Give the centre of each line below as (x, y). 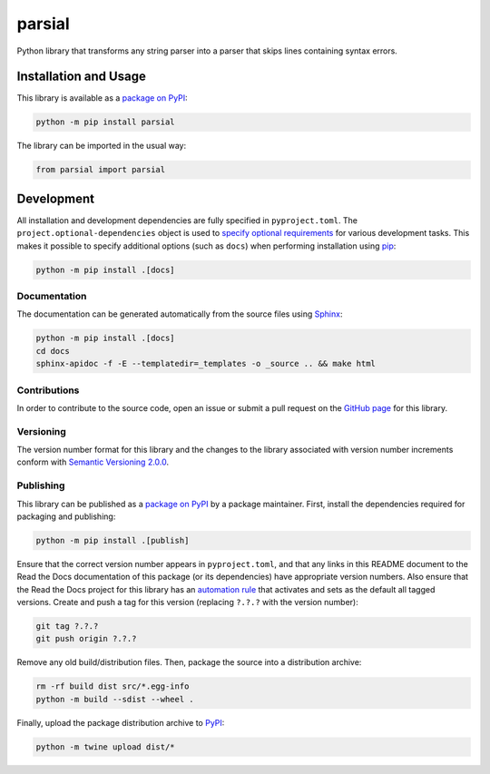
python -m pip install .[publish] (113, 540)
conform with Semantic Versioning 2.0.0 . (93, 462)
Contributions (48, 390)
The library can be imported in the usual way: (102, 146)
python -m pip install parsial (106, 122)
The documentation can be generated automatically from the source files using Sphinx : (180, 314)
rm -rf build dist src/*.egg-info (113, 686)
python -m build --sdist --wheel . (115, 699)
